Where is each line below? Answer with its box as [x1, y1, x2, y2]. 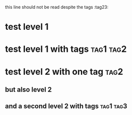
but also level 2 [5, 85, 52, 93]
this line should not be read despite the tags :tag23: [5, 4, 109, 10]
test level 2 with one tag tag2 [5, 66, 123, 77]
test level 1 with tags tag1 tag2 [5, 44, 127, 55]
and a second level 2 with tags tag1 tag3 [5, 102, 128, 111]
